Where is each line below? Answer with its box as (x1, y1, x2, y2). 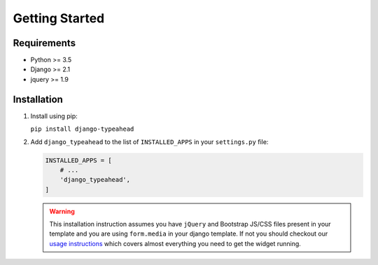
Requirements (13, 37, 76, 49)
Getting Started (13, 10, 105, 26)
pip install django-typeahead (30, 125, 134, 133)
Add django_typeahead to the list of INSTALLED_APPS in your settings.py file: (30, 137, 269, 146)
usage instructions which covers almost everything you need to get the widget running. (49, 239, 301, 248)
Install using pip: (30, 112, 78, 120)
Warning (49, 207, 75, 215)
